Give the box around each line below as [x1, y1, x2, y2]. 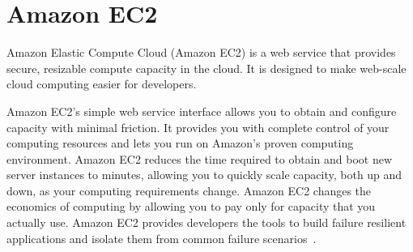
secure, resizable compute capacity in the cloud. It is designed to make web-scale [6, 59, 407, 76]
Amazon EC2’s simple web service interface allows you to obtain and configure [6, 102, 397, 119]
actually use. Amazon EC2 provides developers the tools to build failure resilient [6, 214, 407, 231]
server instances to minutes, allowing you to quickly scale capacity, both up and [6, 166, 402, 183]
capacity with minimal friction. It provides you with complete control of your [6, 118, 390, 135]
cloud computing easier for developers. [6, 75, 197, 92]
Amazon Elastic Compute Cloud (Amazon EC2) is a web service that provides [6, 44, 396, 61]
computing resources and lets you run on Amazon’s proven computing [6, 135, 354, 152]
